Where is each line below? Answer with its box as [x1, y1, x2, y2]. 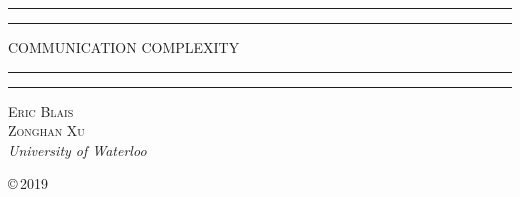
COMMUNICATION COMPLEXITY [8, 37, 240, 57]
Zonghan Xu [8, 120, 85, 141]
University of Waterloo [8, 139, 147, 160]
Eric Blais [8, 100, 74, 121]
